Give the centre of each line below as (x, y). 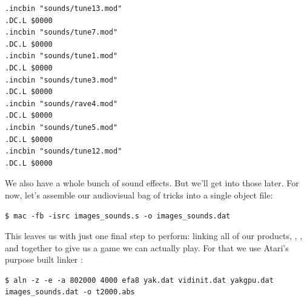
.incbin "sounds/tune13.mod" (64, 8)
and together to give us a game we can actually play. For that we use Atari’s (147, 247)
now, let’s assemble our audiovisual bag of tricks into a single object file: (139, 194)
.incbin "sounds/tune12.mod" (64, 151)
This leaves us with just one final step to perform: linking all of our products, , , (154, 236)
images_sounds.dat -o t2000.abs (70, 292)
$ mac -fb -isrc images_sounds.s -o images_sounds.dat (118, 216)
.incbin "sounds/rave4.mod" (61, 103)
